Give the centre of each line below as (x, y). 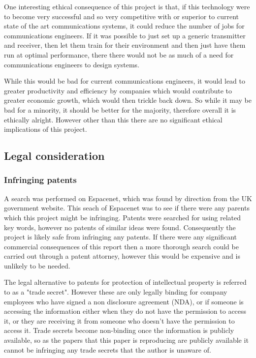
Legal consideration (54, 156)
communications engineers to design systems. (72, 64)
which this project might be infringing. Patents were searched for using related (123, 217)
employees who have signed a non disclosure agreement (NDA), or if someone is (124, 301)
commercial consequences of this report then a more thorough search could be (121, 246)
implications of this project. (46, 129)
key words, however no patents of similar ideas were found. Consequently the (120, 227)
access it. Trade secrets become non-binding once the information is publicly (119, 330)
